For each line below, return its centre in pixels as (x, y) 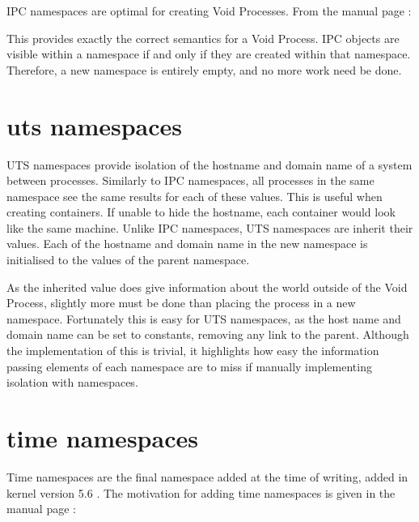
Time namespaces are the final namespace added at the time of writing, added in (207, 476)
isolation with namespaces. (72, 382)
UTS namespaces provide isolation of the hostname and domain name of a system (209, 164)
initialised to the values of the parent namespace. (128, 260)
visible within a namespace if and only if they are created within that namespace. (209, 54)
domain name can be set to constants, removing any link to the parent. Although (208, 334)
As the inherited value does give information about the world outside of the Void (207, 287)
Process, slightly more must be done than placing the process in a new (181, 303)
